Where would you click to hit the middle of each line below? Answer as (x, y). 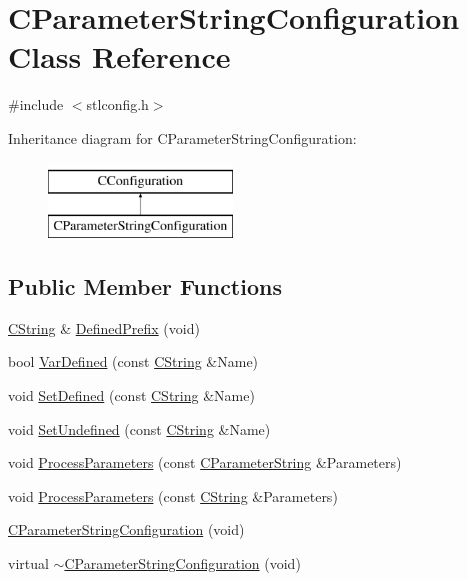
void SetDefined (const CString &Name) (131, 395)
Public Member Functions (145, 286)
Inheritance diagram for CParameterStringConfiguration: (182, 137)
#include (36, 104)
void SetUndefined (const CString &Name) (139, 428)
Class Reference (119, 56)
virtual (28, 563)
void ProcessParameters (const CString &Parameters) (173, 495)
